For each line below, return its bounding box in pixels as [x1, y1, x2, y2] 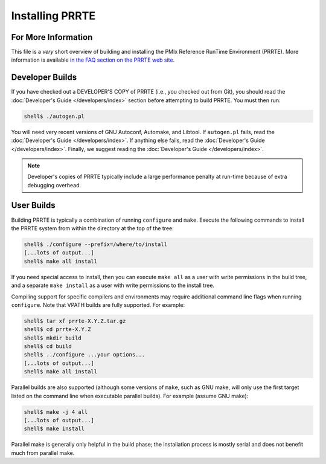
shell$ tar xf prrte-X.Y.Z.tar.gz [24, 317, 126, 324]
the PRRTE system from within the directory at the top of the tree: [11, 224, 174, 232]
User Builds [11, 200, 56, 211]
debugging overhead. [27, 181, 81, 188]
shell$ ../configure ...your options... [24, 351, 145, 358]
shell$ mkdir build [24, 334, 81, 341]
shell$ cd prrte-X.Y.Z [24, 326, 91, 333]
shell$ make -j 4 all [24, 408, 88, 415]
